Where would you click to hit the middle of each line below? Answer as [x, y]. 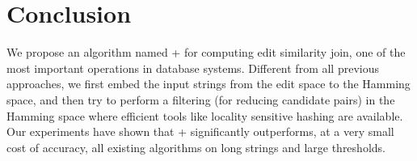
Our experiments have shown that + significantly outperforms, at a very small [200, 131]
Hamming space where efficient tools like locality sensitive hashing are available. [205, 115]
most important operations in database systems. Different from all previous [193, 68]
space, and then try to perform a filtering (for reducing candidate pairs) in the [201, 99]
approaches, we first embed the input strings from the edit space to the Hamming [208, 84]
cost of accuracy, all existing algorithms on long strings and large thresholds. [196, 147]
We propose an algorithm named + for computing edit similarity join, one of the [206, 52]
